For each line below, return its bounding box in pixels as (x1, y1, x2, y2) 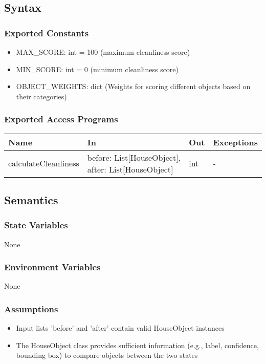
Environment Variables (4, 261, 101, 273)
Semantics (4, 191, 58, 207)
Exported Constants (4, 26, 89, 39)
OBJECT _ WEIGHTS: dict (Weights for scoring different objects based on (16, 81, 251, 92)
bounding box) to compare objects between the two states (16, 350, 198, 360)
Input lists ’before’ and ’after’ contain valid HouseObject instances (16, 323, 225, 333)
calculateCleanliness (8, 157, 79, 169)
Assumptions (4, 302, 58, 315)
